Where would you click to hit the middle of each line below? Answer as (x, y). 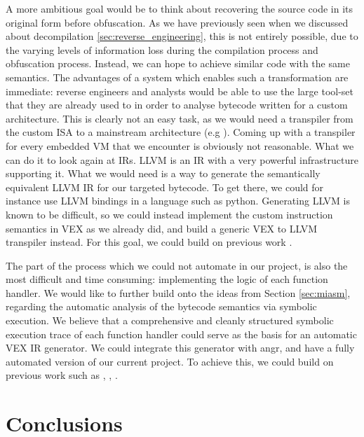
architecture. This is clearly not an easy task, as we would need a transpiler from (180, 118)
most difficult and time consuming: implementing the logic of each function (167, 279)
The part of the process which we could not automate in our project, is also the (177, 265)
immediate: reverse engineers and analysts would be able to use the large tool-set (180, 91)
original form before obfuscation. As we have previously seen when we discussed (177, 22)
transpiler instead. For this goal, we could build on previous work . (149, 242)
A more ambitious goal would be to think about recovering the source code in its (180, 8)
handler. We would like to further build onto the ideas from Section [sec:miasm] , (178, 292)
